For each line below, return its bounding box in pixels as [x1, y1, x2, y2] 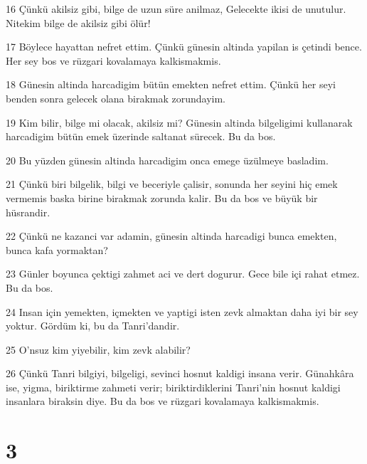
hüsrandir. [6, 204, 50, 219]
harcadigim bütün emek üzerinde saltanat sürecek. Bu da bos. [6, 129, 276, 144]
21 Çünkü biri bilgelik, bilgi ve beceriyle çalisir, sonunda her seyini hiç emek [6, 176, 338, 191]
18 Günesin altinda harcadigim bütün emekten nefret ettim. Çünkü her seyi [6, 77, 336, 92]
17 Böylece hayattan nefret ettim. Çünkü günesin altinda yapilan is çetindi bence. [6, 39, 362, 54]
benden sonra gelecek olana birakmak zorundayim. [6, 90, 225, 105]
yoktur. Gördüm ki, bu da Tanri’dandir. [6, 318, 180, 333]
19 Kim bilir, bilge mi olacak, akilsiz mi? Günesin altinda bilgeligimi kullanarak [6, 115, 353, 130]
